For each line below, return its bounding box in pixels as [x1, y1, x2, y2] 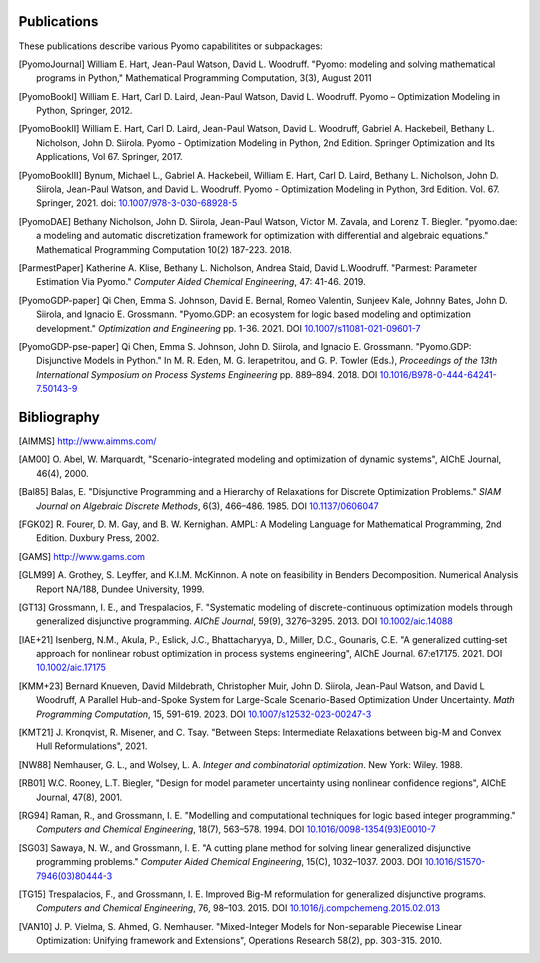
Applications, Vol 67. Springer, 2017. [36, 151, 184, 163]
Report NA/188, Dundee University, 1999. [36, 583, 205, 595]
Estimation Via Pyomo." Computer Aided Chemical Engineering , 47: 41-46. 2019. [36, 276, 366, 288]
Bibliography [18, 408, 100, 425]
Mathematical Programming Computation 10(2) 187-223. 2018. [36, 243, 292, 255]
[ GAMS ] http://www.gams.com [18, 550, 145, 562]
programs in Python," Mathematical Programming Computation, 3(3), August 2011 [36, 72, 372, 84]
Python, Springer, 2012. [36, 105, 133, 117]
